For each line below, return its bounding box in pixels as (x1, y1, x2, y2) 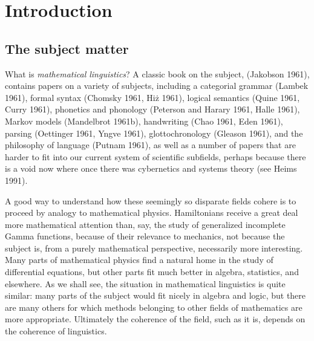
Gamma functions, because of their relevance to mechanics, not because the (5, 230, 285, 242)
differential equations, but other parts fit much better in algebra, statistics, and (5, 265, 299, 278)
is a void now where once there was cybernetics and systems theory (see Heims (5, 162, 297, 175)
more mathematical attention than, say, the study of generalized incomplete (5, 218, 286, 230)
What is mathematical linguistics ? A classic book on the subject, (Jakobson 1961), (5, 67, 310, 80)
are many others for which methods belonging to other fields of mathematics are (5, 300, 303, 313)
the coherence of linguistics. (5, 325, 107, 337)
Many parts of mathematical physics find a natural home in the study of (5, 253, 273, 266)
